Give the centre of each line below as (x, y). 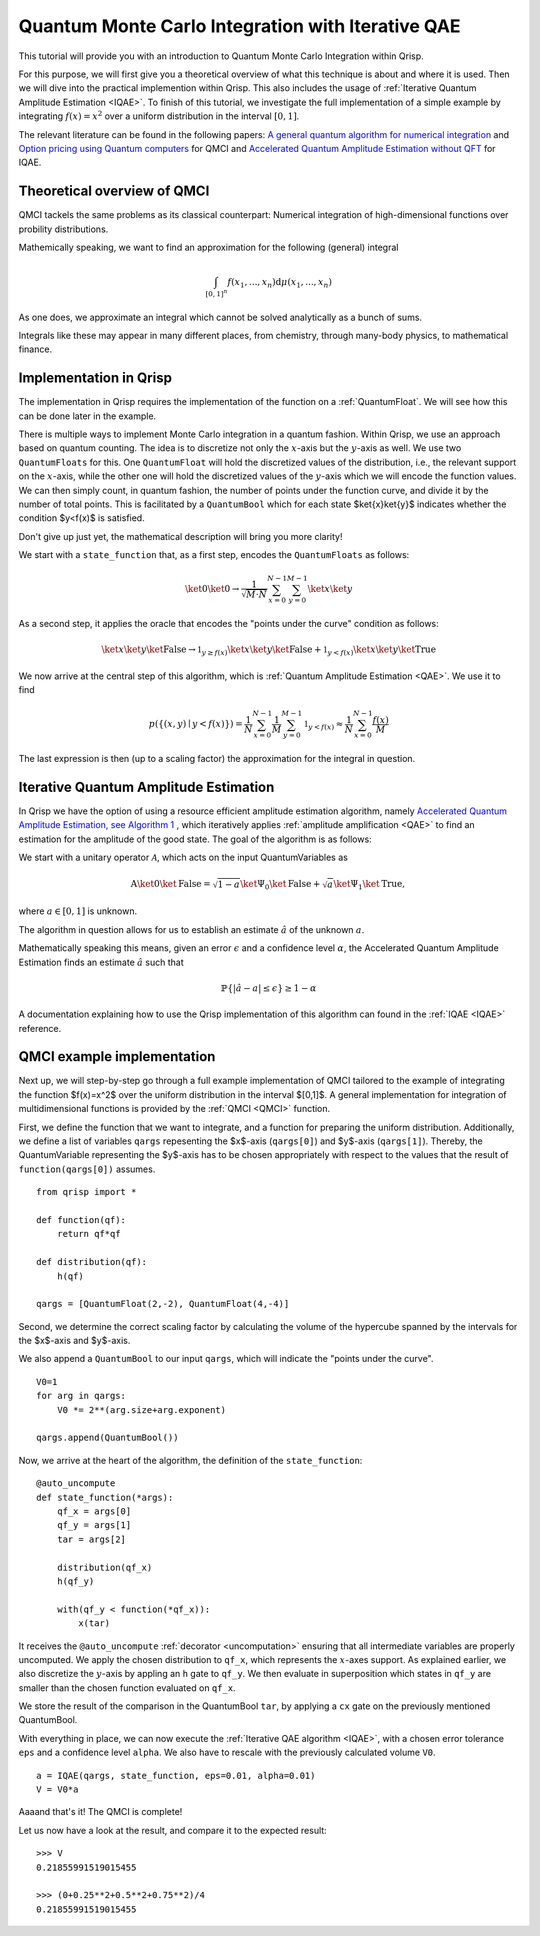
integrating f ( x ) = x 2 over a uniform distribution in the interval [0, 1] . (159, 115)
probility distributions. (63, 229)
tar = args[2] (91, 1539)
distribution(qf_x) (104, 1567)
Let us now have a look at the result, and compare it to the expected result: (172, 1830)
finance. (35, 349)
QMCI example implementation (117, 1056)
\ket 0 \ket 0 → (212, 589)
